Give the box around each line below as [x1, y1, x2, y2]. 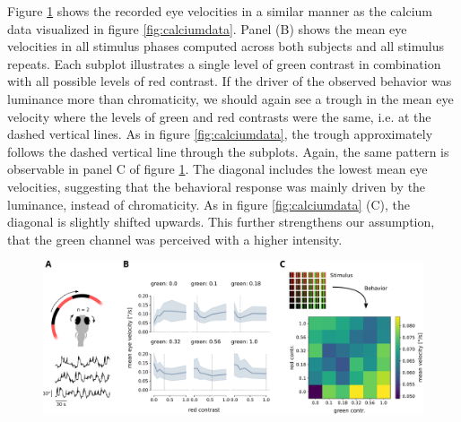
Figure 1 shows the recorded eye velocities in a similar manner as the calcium [7, 2, 432, 20]
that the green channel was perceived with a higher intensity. [7, 229, 343, 248]
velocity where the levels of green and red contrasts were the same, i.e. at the [7, 107, 431, 125]
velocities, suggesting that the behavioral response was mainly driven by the [7, 177, 426, 195]
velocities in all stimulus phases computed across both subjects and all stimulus [7, 37, 444, 56]
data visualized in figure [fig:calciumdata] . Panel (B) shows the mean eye [7, 19, 407, 38]
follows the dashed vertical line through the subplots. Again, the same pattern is [7, 142, 449, 160]
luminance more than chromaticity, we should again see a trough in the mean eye [7, 89, 454, 108]
